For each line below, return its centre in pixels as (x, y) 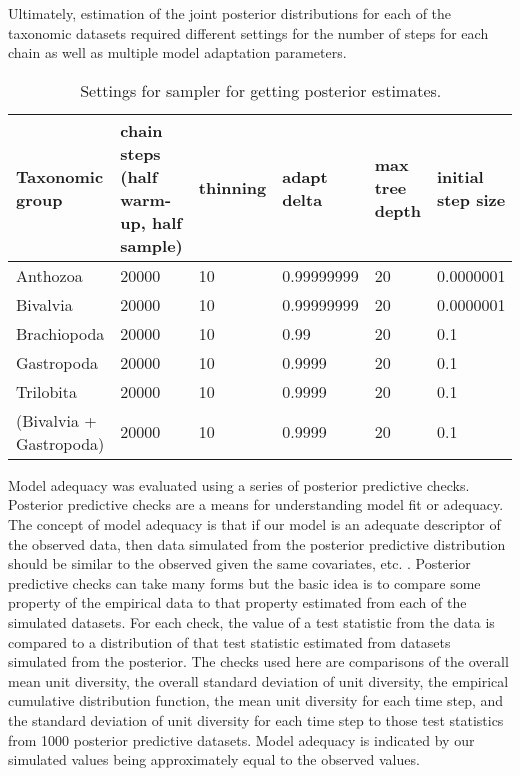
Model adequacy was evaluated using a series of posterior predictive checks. (239, 484)
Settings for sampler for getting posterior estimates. (261, 90)
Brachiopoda (60, 333)
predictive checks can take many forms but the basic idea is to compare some (244, 582)
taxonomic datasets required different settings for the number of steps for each (248, 32)
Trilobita (46, 391)
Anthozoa (49, 275)
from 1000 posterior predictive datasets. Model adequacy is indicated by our (241, 739)
